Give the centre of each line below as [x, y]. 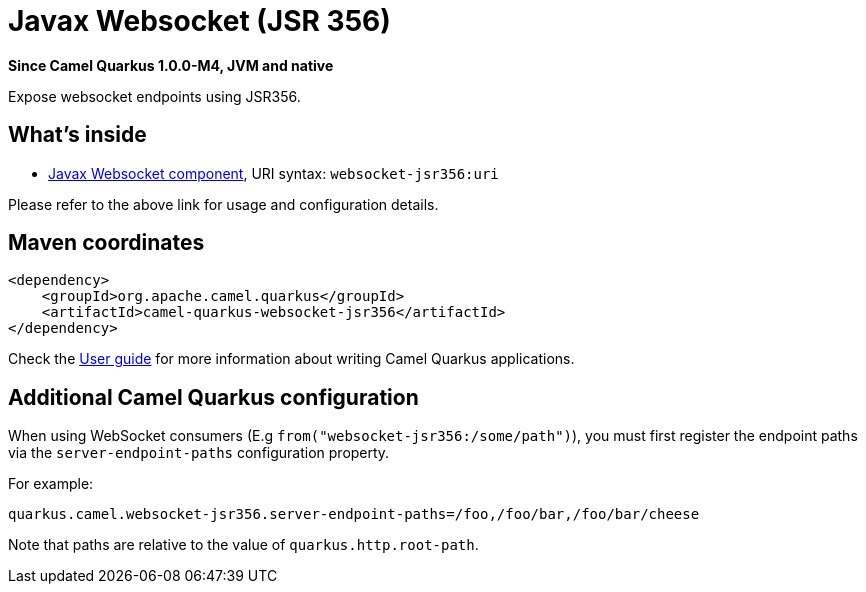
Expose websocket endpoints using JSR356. [154, 96]
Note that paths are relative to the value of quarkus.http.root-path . [243, 545]
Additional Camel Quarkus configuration [213, 397]
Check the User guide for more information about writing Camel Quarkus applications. [291, 359]
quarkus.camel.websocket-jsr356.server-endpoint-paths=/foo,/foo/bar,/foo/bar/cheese [354, 514]
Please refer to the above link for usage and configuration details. [223, 204]
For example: [51, 484]
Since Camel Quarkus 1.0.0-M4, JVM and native [171, 65]
